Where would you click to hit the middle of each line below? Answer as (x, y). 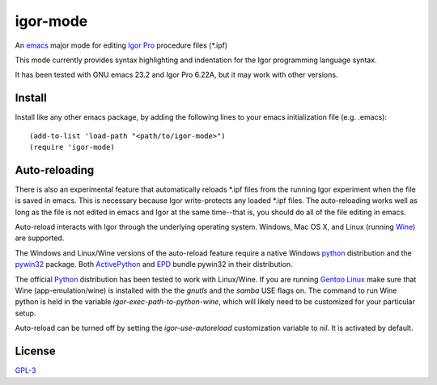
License (35, 351)
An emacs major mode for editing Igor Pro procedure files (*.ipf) (121, 45)
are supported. (40, 238)
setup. (25, 313)
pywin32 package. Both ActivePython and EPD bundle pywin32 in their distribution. (154, 264)
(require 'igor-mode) (72, 147)
